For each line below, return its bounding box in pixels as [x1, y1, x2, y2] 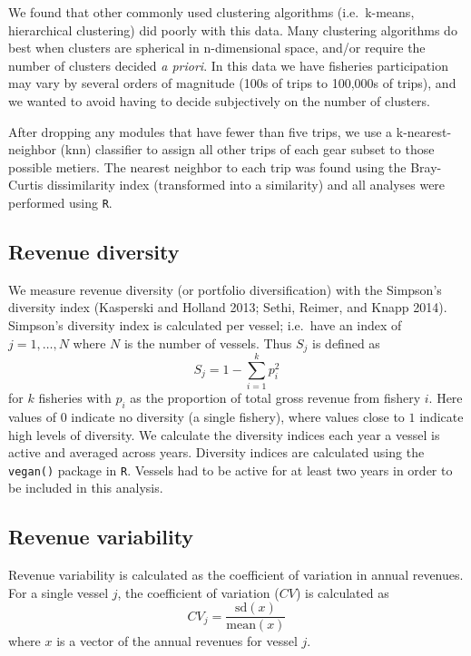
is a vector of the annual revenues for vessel [56, 632, 298, 651]
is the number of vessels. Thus [123, 333, 292, 352]
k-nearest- [396, 122, 452, 141]
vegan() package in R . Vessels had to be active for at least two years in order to [8, 460, 453, 479]
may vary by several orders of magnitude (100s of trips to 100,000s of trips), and [8, 73, 456, 93]
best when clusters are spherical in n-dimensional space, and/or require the [8, 38, 426, 57]
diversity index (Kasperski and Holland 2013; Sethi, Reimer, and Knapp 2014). [8, 298, 447, 317]
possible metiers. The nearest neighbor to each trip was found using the [8, 157, 407, 176]
